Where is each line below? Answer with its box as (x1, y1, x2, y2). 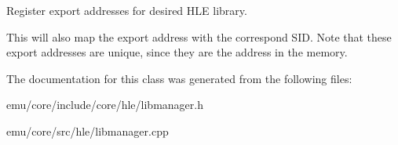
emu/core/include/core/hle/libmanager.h (6, 96, 203, 113)
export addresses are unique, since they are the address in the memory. (6, 44, 348, 60)
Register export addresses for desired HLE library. (6, 2, 247, 18)
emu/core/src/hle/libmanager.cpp (6, 122, 169, 139)
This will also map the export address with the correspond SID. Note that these (6, 28, 392, 45)
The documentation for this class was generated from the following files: (6, 70, 352, 86)
